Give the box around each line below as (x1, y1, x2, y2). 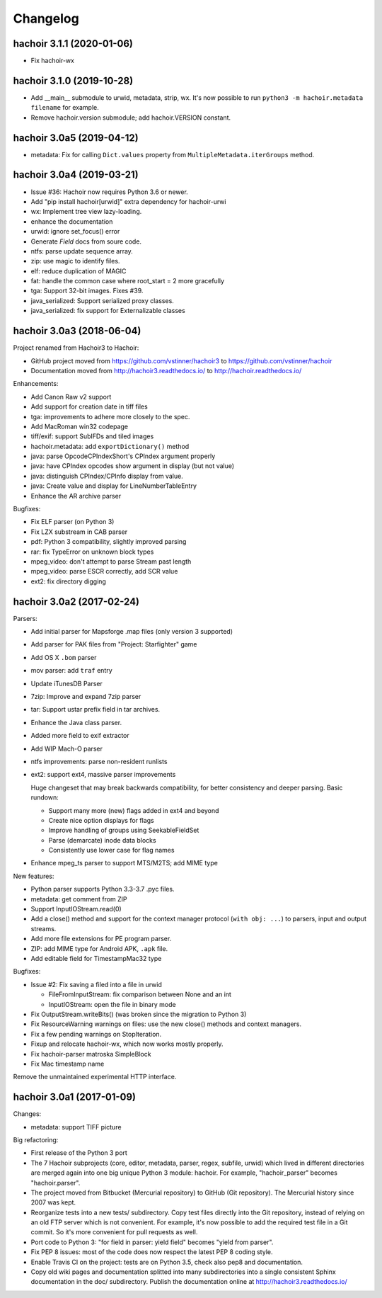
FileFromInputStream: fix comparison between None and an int (48, 990, 231, 998)
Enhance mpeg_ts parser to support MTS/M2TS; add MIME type (30, 859, 219, 867)
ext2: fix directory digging (30, 577, 106, 586)
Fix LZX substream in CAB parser (30, 528, 128, 536)
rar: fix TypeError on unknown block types (30, 547, 154, 556)
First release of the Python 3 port (30, 1149, 127, 1157)
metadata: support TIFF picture (30, 1122, 122, 1131)
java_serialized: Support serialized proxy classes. (30, 296, 175, 304)
